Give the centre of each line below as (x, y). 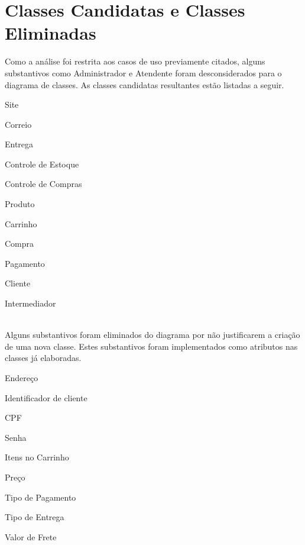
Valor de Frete (31, 536)
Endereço (22, 378)
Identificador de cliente (46, 397)
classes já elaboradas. (43, 358)
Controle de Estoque (42, 164)
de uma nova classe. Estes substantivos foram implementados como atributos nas (151, 346)
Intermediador (30, 303)
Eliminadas (51, 33)
